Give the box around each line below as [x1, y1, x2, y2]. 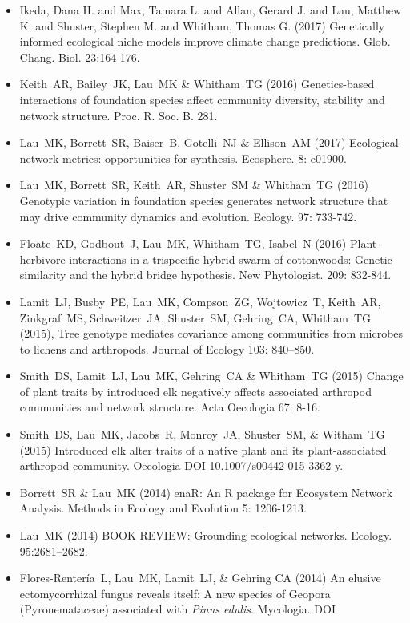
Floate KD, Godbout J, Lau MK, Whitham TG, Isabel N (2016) [19, 235, 347, 252]
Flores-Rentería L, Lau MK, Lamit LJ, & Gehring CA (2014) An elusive [19, 569, 381, 586]
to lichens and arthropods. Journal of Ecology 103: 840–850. [19, 340, 315, 357]
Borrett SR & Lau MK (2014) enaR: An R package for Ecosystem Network [19, 483, 393, 500]
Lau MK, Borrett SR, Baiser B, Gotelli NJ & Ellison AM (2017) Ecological [19, 134, 399, 151]
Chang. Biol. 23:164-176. [19, 48, 140, 65]
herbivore [19, 250, 66, 267]
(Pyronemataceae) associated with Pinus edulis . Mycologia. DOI [19, 601, 336, 617]
